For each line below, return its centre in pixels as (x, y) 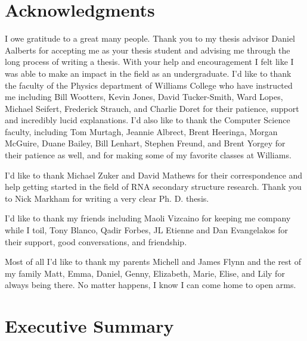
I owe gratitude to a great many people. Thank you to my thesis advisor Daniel (150, 38)
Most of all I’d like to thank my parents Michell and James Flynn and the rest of (153, 262)
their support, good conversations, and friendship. (96, 241)
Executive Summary (89, 326)
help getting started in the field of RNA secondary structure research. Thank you (153, 187)
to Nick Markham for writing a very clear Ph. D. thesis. (107, 198)
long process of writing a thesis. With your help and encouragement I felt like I (149, 62)
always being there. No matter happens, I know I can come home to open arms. (151, 285)
